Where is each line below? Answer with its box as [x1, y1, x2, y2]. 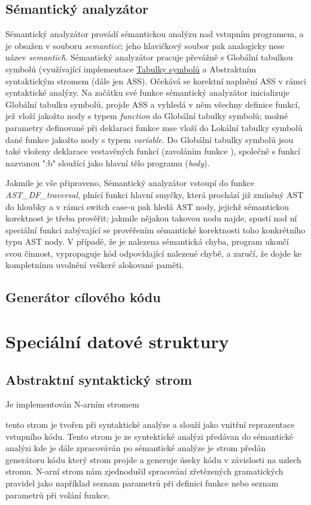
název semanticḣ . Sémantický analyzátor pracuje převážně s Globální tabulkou [5, 51, 293, 63]
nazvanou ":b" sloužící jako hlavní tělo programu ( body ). [5, 156, 210, 169]
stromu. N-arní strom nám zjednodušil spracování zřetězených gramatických [5, 465, 283, 477]
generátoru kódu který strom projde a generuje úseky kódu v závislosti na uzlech [5, 453, 301, 466]
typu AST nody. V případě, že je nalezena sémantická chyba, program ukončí [5, 235, 289, 248]
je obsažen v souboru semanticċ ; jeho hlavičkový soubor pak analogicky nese [5, 39, 285, 51]
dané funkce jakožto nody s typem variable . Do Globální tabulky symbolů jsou [5, 133, 294, 145]
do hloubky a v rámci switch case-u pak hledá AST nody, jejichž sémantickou [5, 200, 289, 212]
